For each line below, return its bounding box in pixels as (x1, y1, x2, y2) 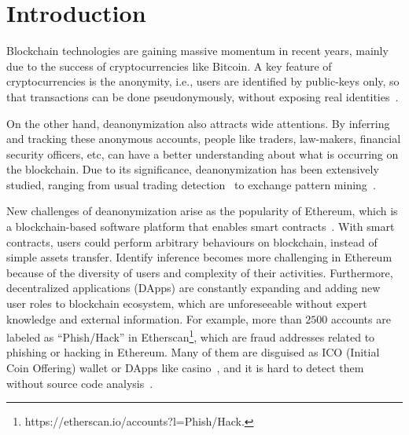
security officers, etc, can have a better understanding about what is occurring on (6, 145, 399, 162)
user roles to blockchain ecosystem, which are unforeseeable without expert (6, 295, 367, 312)
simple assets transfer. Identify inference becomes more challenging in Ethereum (6, 249, 392, 265)
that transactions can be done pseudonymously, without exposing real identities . (6, 88, 399, 104)
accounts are (330, 310, 391, 327)
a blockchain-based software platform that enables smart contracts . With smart (6, 218, 395, 235)
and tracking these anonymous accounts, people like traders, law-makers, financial (6, 130, 401, 147)
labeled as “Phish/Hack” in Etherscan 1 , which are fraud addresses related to (6, 327, 375, 345)
